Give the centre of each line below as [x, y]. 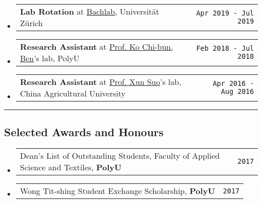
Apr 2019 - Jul [225, 13]
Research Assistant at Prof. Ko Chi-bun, [96, 46]
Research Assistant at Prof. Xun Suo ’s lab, [101, 82]
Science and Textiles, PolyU [71, 167]
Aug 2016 [237, 91]
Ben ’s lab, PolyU [50, 58]
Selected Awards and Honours [84, 132]
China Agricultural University [73, 93]
